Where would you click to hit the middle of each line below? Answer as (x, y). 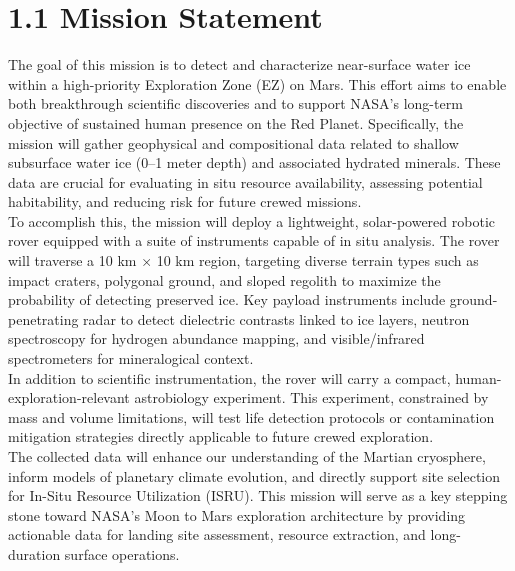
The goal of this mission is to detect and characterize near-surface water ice (239, 64)
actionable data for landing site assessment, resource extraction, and (217, 534)
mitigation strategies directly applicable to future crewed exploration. (221, 436)
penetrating (43, 318)
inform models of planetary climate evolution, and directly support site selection (254, 475)
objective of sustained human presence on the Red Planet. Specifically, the (236, 122)
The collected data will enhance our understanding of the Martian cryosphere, (247, 456)
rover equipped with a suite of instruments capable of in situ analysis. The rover (254, 240)
